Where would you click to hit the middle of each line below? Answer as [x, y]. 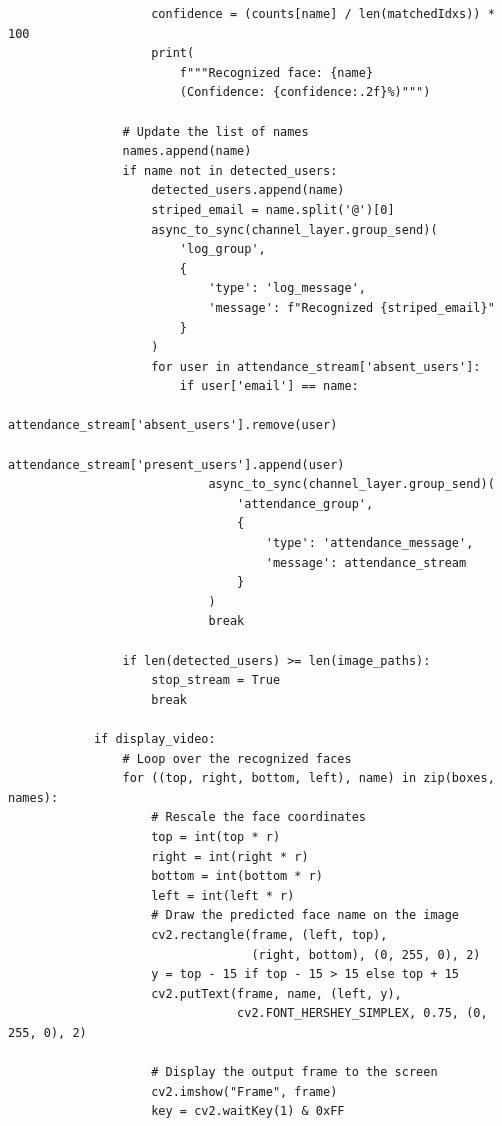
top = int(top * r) [216, 836]
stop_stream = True [216, 680]
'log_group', [222, 249]
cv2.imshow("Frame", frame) [244, 1091]
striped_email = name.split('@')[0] [273, 209]
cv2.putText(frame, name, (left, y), [276, 993]
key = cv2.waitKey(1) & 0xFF [248, 1111]
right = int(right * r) [230, 856]
